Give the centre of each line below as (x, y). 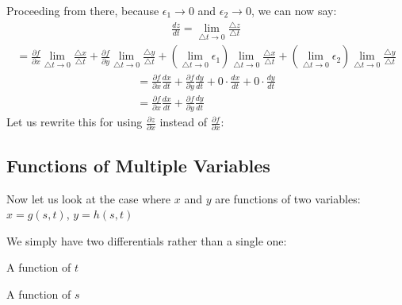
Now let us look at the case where (89, 198)
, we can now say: (294, 10)
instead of (183, 122)
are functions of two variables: (288, 198)
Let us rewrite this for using (75, 122)
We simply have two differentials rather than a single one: (147, 240)
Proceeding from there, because (83, 10)
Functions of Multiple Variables (138, 165)
